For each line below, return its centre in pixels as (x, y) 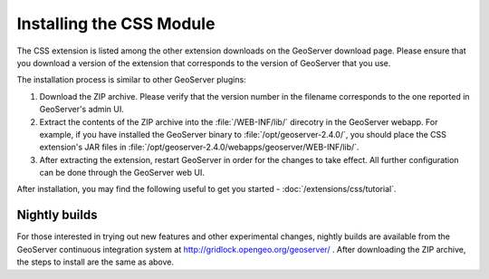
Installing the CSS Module (116, 24)
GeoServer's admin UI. (81, 110)
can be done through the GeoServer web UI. (122, 173)
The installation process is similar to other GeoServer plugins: (131, 80)
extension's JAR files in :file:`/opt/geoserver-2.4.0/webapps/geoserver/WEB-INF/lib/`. (199, 147)
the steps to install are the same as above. (96, 262)
